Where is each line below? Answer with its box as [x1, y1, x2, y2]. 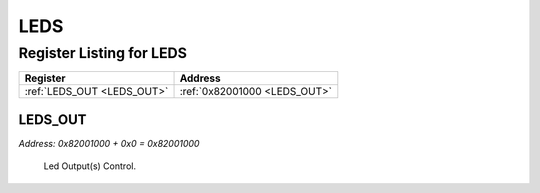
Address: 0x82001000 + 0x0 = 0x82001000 [18, 137, 200, 149]
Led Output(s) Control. [43, 160, 137, 172]
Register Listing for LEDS [18, 44, 187, 62]
